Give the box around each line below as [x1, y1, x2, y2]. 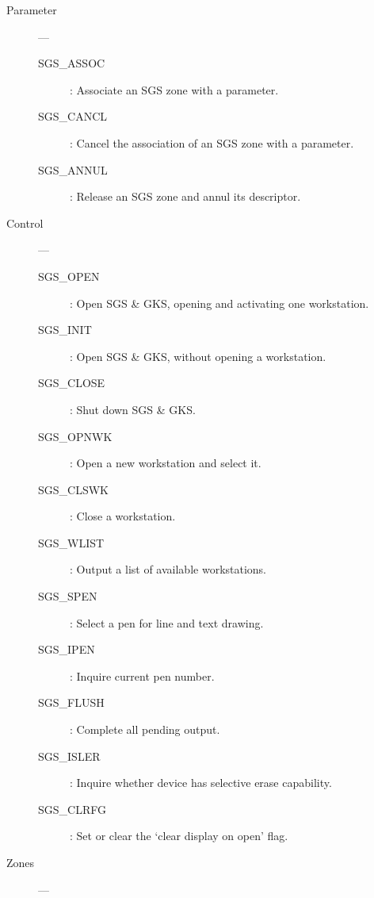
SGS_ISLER [38, 747, 101, 764]
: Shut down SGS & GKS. [70, 401, 196, 417]
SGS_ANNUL [38, 161, 108, 178]
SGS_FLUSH [38, 694, 105, 711]
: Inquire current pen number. [70, 667, 215, 684]
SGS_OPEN [38, 267, 100, 284]
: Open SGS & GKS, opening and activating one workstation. [70, 294, 369, 311]
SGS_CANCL [38, 108, 108, 125]
